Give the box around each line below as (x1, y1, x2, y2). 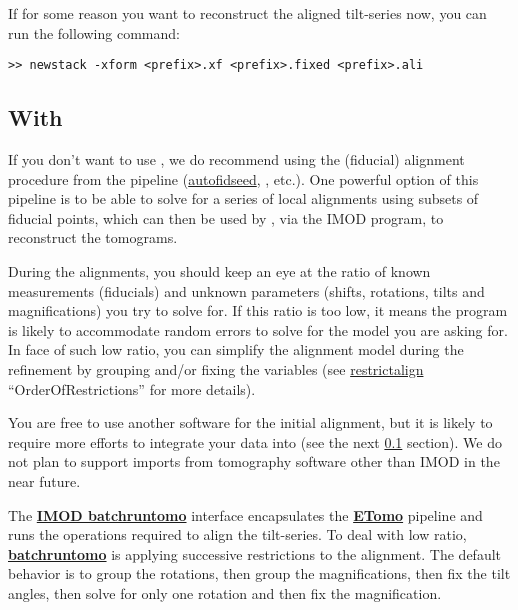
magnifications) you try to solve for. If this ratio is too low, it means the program (8, 300, 508, 321)
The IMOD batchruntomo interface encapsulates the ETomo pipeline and (8, 504, 483, 525)
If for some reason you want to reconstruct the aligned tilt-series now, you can (8, 3, 487, 23)
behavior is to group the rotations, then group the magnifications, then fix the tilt (8, 563, 511, 584)
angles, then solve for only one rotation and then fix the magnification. (8, 582, 442, 603)
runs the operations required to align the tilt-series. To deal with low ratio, (8, 524, 467, 545)
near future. (8, 470, 81, 491)
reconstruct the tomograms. (8, 227, 178, 248)
